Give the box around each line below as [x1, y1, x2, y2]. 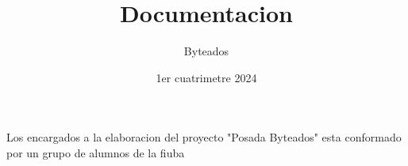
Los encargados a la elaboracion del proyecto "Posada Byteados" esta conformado [6, 129, 402, 145]
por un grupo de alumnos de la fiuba [6, 144, 185, 160]
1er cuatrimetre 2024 [156, 69, 257, 85]
